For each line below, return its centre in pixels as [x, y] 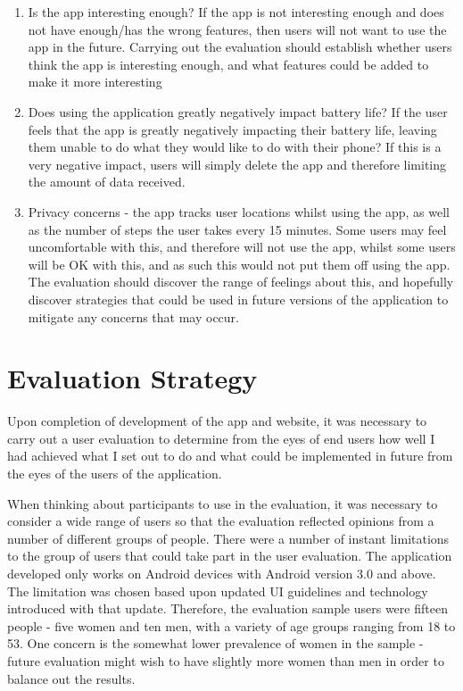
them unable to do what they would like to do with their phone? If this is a [235, 147]
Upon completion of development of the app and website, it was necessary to [217, 421]
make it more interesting [95, 82]
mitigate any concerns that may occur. [133, 316]
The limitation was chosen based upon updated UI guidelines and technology [218, 591]
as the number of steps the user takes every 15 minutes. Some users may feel [237, 229]
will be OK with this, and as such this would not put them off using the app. [239, 264]
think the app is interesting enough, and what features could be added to [228, 64]
